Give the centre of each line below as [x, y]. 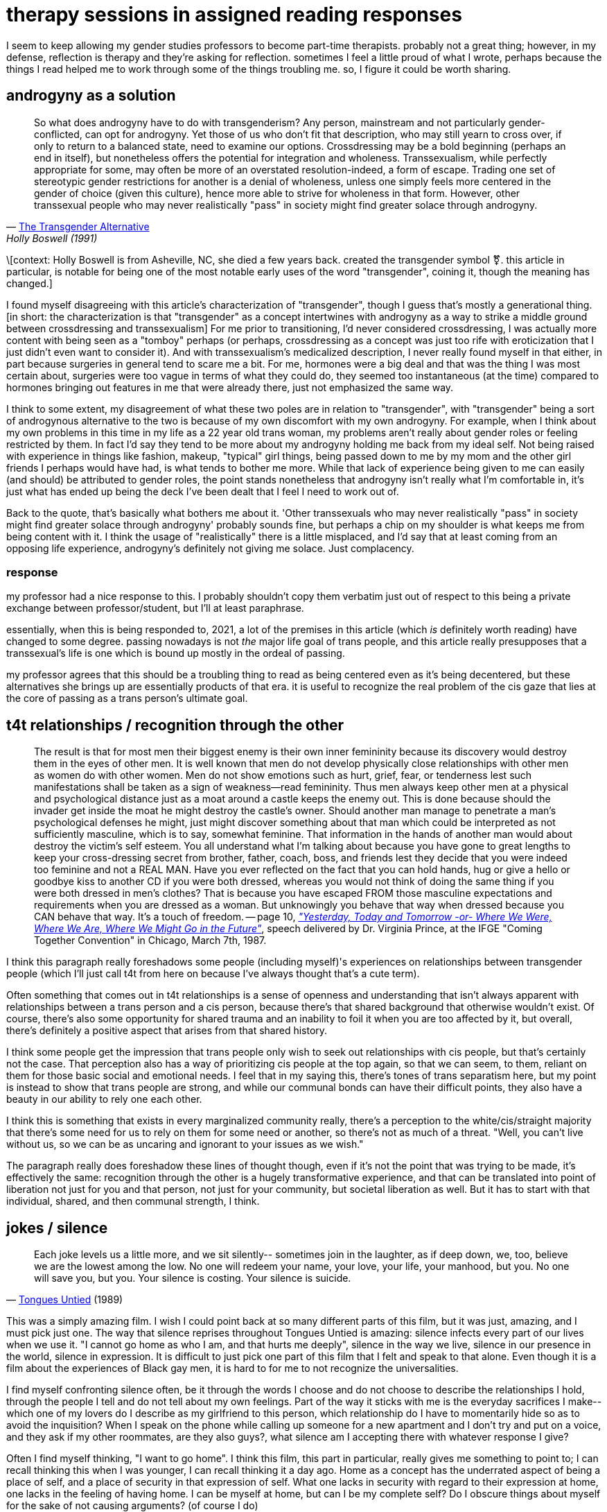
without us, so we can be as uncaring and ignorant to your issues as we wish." [185, 1144]
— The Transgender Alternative [78, 226]
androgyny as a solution [91, 96]
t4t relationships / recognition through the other [175, 725]
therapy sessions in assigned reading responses [234, 15]
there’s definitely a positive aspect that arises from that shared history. [167, 1031]
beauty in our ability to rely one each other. [104, 1099]
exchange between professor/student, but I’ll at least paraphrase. [155, 608]
